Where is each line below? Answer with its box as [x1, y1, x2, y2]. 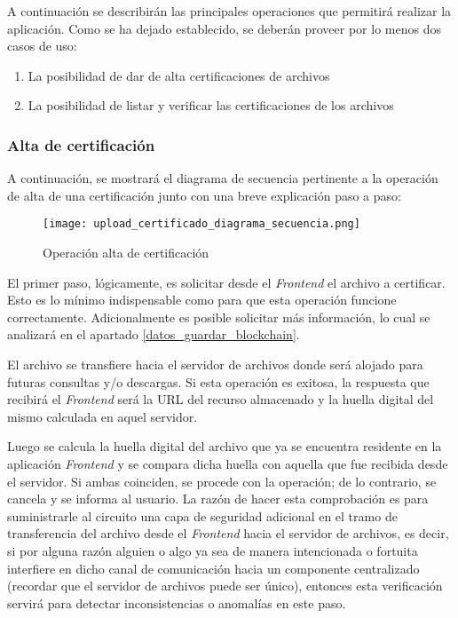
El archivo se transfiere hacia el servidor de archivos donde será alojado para [7, 355, 423, 373]
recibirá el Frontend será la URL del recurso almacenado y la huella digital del [7, 390, 434, 408]
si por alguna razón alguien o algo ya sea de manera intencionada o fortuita [7, 541, 418, 559]
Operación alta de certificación [43, 243, 209, 262]
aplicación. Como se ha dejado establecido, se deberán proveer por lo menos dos [7, 19, 441, 37]
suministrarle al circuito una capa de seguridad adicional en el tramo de [7, 506, 398, 525]
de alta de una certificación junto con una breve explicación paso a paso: [7, 186, 401, 204]
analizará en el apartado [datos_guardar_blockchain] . [7, 325, 300, 344]
